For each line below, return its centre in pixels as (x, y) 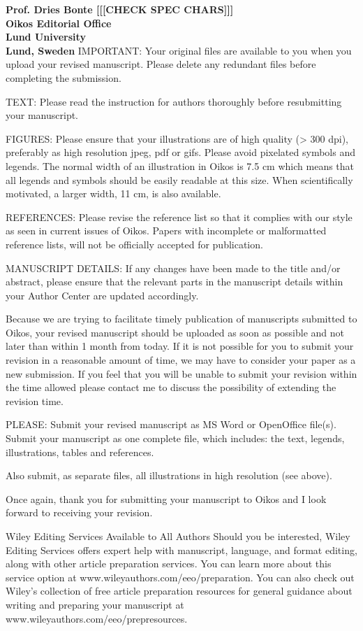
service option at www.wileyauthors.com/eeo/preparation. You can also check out (180, 577)
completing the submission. (64, 77)
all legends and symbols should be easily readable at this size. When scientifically (179, 179)
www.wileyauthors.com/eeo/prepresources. (97, 618)
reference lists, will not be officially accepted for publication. (134, 244)
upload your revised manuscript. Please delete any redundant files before (161, 64)
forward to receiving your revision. (79, 512)
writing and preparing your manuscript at (95, 604)
